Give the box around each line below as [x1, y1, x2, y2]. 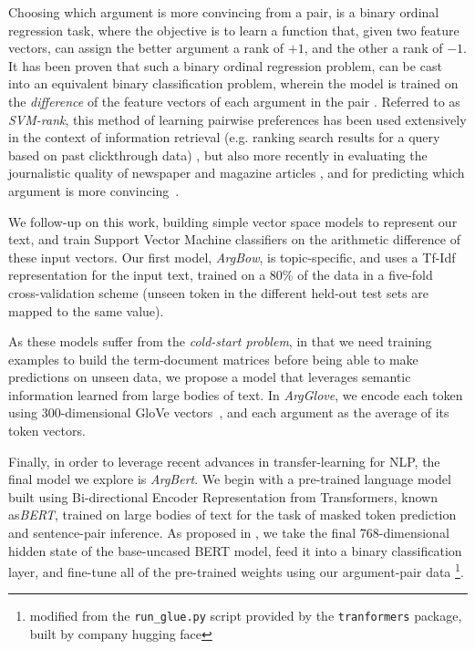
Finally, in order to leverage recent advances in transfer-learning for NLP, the [8, 451, 440, 470]
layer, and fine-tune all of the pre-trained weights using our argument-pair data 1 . [8, 560, 464, 581]
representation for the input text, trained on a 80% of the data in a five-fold [8, 265, 433, 284]
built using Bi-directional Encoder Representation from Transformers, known [8, 487, 438, 506]
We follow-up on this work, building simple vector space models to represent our [8, 211, 458, 231]
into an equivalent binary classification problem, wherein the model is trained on [8, 74, 459, 93]
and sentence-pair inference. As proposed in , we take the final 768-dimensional [8, 523, 449, 542]
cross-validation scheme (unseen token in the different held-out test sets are [8, 283, 429, 302]
